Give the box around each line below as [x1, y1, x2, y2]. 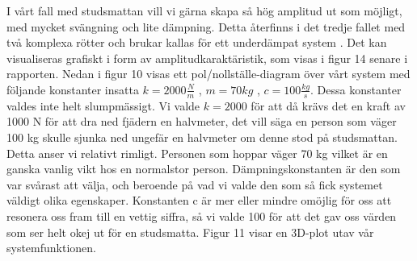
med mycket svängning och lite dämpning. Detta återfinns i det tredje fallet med [6, 18, 406, 35]
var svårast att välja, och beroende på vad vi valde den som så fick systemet [6, 176, 383, 193]
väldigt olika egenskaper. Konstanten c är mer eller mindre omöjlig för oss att [6, 192, 392, 209]
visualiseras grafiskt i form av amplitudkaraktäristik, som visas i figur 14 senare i [6, 49, 408, 66]
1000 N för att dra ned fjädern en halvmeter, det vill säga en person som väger [6, 113, 397, 130]
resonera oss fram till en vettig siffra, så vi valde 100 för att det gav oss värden [6, 207, 397, 224]
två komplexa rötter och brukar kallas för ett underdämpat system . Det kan [6, 34, 387, 51]
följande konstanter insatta [6, 81, 139, 97]
